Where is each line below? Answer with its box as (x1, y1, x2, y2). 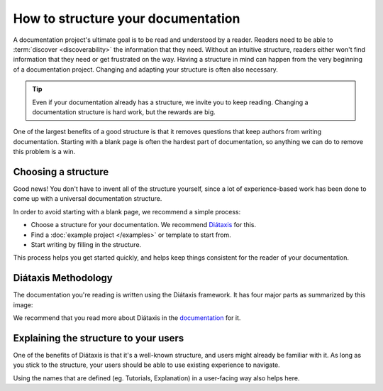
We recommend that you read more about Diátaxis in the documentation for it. (13, 314, 241, 322)
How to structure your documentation (13, 11, 240, 26)
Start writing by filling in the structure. (30, 240, 142, 248)
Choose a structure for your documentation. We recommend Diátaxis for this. (30, 221, 257, 229)
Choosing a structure (13, 165, 109, 177)
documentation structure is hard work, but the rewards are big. (32, 107, 216, 116)
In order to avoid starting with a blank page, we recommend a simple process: (13, 207, 241, 216)
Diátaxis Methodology (13, 272, 113, 284)
